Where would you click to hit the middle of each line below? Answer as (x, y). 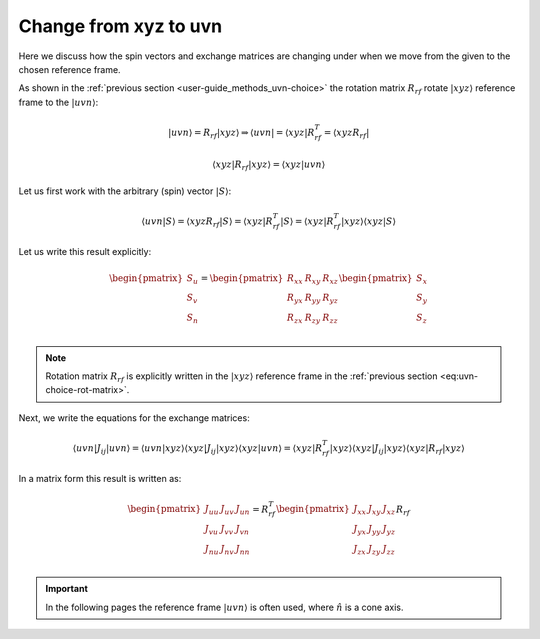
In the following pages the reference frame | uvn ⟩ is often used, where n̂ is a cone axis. (224, 607)
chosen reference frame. (69, 69)
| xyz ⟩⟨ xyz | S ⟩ (369, 221)
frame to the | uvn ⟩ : (58, 102)
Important (67, 589)
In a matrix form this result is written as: (100, 479)
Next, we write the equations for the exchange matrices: (134, 417)
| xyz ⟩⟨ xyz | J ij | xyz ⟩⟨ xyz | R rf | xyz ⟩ (397, 449)
